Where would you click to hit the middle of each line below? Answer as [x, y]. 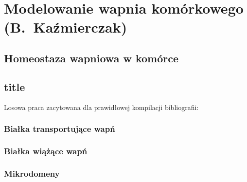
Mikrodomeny [32, 173]
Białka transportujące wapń [60, 129]
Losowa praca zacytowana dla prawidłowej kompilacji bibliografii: [101, 107]
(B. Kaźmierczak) [66, 27]
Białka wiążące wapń [46, 151]
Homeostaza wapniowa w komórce [91, 58]
